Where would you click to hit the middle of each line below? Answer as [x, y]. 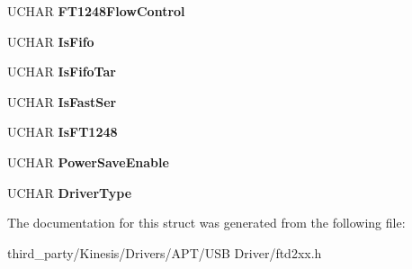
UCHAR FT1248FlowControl [96, 11]
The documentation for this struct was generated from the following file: [206, 223]
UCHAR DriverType [70, 192]
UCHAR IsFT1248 [63, 132]
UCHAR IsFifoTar [62, 72]
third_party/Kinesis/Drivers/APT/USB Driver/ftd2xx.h [165, 252]
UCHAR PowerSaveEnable [88, 161]
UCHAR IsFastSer [62, 101]
